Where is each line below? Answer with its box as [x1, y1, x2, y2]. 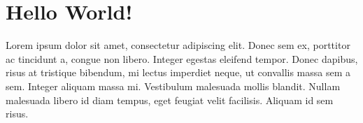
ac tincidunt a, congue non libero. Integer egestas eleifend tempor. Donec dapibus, [6, 51, 358, 66]
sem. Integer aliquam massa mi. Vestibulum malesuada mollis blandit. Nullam [6, 78, 341, 93]
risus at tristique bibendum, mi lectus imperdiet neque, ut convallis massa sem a [6, 65, 351, 80]
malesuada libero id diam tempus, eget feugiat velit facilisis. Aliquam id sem [6, 92, 334, 107]
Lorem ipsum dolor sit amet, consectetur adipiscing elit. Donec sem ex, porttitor [6, 38, 350, 52]
